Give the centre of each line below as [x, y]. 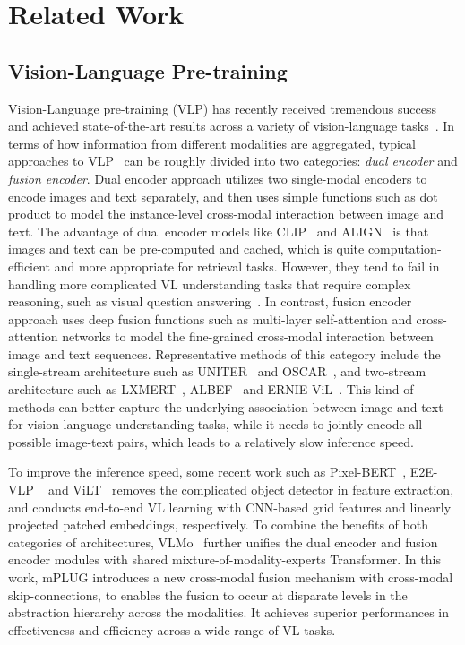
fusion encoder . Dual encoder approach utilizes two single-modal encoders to [218, 178]
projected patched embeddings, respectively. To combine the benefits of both [218, 525]
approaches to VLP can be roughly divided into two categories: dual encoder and [233, 161]
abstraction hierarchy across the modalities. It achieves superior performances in [228, 612]
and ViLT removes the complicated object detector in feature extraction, [251, 490]
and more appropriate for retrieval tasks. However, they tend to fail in [247, 266]
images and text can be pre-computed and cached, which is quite [186, 249]
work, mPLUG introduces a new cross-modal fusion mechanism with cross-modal [231, 577]
